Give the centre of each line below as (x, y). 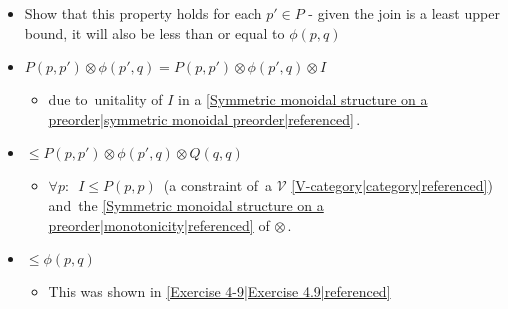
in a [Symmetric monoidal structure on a (303, 99)
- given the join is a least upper (404, 13)
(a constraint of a (218, 185)
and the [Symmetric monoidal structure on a (186, 204)
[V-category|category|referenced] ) (392, 185)
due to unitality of (105, 99)
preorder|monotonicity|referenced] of (159, 224)
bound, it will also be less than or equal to (154, 32)
